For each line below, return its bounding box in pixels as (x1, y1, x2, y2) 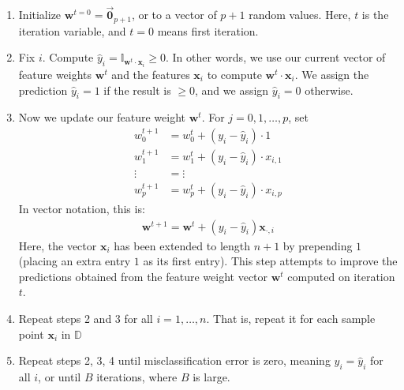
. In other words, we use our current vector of (165, 49, 386, 66)
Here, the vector (18, 237, 97, 253)
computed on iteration (287, 268, 395, 284)
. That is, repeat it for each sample (206, 310, 376, 327)
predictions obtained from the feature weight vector (18, 268, 268, 284)
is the (361, 6, 389, 23)
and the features (111, 66, 190, 82)
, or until (38, 369, 81, 385)
